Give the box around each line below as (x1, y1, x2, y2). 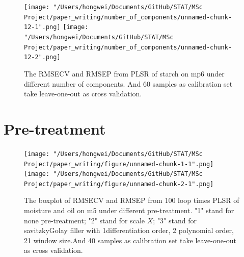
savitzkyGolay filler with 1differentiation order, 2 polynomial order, (24, 225, 234, 236)
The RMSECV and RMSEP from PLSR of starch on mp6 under (24, 68, 225, 79)
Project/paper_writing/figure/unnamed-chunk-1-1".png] (24, 160, 214, 168)
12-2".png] (24, 54, 61, 61)
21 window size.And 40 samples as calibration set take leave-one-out (24, 235, 236, 245)
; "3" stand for (153, 215, 197, 225)
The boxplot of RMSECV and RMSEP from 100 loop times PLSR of (24, 195, 239, 205)
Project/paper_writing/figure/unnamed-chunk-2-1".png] (24, 180, 214, 188)
